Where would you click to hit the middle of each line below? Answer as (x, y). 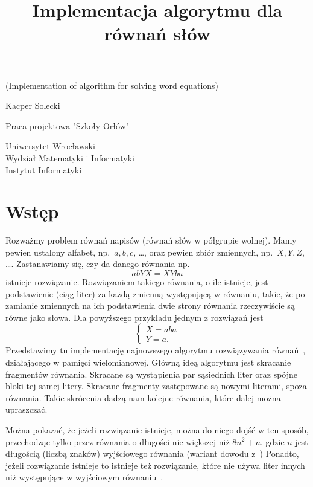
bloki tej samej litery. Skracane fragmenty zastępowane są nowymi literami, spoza (156, 386)
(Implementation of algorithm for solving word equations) (112, 85)
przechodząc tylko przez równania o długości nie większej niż (118, 441)
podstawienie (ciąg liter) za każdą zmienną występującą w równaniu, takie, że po (155, 293)
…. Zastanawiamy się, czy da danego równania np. (98, 264)
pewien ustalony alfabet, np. (58, 252)
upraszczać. (27, 409)
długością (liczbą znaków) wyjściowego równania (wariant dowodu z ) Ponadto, (152, 453)
